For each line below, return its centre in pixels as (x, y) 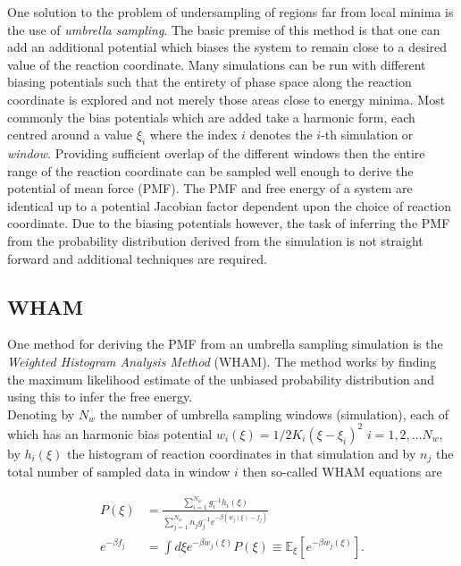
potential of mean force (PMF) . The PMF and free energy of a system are (210, 188)
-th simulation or (367, 135)
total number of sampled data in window (119, 472)
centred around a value (70, 135)
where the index (193, 135)
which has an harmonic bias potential (110, 433)
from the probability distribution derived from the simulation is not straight (215, 240)
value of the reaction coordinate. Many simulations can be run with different (217, 64)
